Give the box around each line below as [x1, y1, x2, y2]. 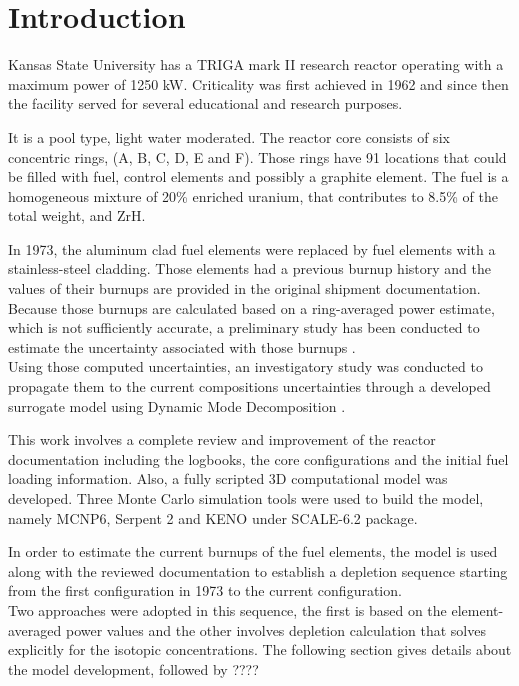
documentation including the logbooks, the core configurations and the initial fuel [8, 448, 509, 469]
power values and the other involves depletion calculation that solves [65, 619, 486, 640]
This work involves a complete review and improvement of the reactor [8, 429, 436, 450]
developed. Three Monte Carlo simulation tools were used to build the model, [8, 488, 484, 508]
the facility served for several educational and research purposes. [8, 93, 403, 114]
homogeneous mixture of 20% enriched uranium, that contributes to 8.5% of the [8, 185, 498, 206]
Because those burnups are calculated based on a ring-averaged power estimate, [8, 297, 495, 318]
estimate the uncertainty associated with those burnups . [8, 336, 356, 357]
